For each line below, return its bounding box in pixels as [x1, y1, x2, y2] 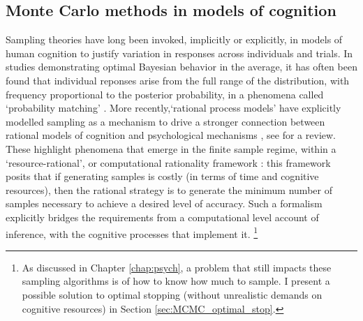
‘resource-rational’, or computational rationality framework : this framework [6, 155, 331, 170]
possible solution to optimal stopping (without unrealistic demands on [22, 287, 323, 301]
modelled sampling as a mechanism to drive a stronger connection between [6, 114, 325, 128]
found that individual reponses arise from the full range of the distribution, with [6, 73, 350, 87]
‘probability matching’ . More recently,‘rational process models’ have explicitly [6, 100, 341, 115]
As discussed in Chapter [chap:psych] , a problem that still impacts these [22, 260, 332, 274]
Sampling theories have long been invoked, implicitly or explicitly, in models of [6, 32, 343, 47]
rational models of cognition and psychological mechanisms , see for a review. [6, 128, 336, 142]
